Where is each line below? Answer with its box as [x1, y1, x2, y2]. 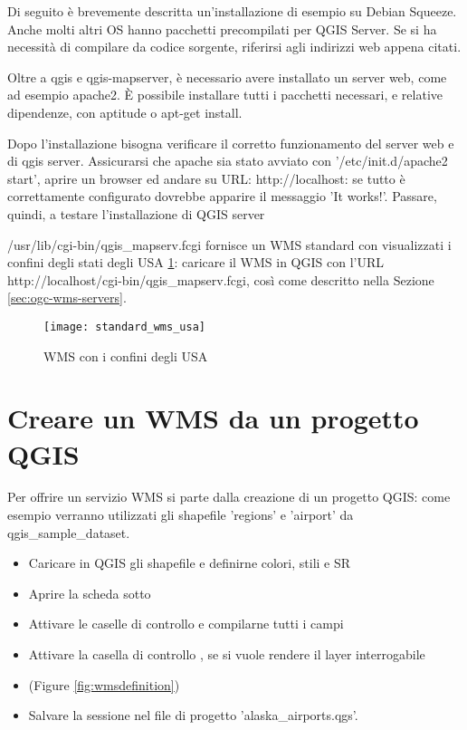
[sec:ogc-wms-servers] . [7, 288, 127, 307]
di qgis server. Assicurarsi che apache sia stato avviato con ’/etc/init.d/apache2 [7, 151, 448, 170]
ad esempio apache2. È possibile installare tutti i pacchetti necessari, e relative [7, 85, 443, 104]
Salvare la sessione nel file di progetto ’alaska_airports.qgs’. [28, 706, 358, 725]
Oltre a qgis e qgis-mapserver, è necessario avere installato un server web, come [7, 67, 447, 86]
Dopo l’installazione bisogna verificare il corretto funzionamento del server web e [7, 133, 454, 152]
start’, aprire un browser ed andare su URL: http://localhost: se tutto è [7, 168, 405, 187]
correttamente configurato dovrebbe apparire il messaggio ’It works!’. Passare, [7, 187, 437, 206]
